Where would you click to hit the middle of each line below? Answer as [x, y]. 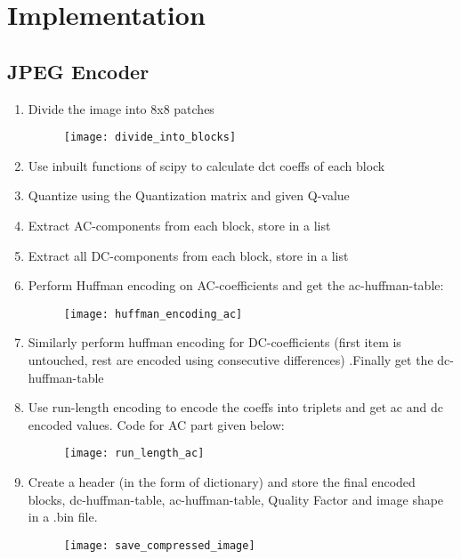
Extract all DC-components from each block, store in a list [188, 255]
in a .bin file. [63, 517]
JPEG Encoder [78, 71]
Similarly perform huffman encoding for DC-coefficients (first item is [214, 342]
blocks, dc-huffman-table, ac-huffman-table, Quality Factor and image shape [236, 499]
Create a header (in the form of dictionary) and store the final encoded [222, 482]
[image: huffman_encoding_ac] [153, 314]
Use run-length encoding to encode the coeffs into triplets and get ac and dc [235, 407]
